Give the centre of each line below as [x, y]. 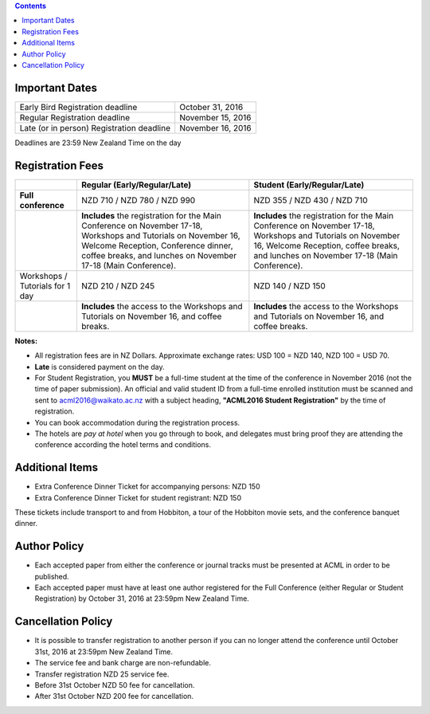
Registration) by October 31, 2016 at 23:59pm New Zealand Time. [142, 598]
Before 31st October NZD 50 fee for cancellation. [115, 685]
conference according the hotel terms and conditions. [123, 445]
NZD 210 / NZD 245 [118, 285]
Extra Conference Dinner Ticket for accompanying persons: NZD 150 [147, 487]
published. [52, 576]
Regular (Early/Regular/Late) [136, 185]
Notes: [26, 341]
